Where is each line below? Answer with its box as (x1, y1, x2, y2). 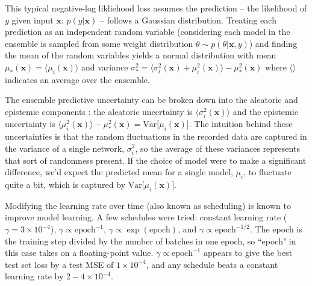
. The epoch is (249, 223, 302, 235)
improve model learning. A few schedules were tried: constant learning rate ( (5, 211, 287, 223)
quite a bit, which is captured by (5, 178, 126, 191)
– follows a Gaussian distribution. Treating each (99, 13, 276, 26)
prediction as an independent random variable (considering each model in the (5, 25, 290, 38)
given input (11, 13, 54, 26)
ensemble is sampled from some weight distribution (5, 37, 193, 49)
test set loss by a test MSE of (5, 258, 114, 270)
